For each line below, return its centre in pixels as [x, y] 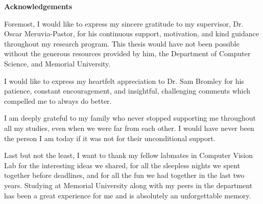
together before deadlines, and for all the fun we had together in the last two [124, 175]
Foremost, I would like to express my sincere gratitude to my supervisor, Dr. [124, 23]
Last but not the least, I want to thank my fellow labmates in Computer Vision [129, 155]
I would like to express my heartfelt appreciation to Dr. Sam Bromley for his [124, 81]
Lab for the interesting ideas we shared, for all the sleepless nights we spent [122, 165]
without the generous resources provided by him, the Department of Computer [127, 53]
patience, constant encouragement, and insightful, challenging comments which [127, 91]
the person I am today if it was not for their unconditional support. [110, 138]
